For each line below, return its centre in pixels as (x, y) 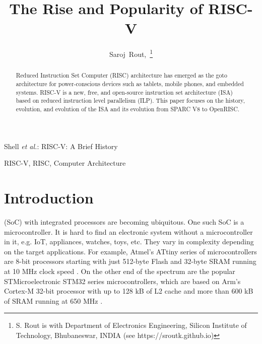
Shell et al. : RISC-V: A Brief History (61, 146)
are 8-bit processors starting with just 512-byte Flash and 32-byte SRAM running (130, 261)
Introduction (49, 198)
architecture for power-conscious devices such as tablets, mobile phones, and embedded (130, 84)
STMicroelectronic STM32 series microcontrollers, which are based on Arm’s (122, 281)
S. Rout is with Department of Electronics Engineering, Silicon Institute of (131, 325)
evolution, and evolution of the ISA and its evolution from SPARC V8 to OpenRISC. (128, 109)
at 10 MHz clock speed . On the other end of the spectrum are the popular (120, 271)
